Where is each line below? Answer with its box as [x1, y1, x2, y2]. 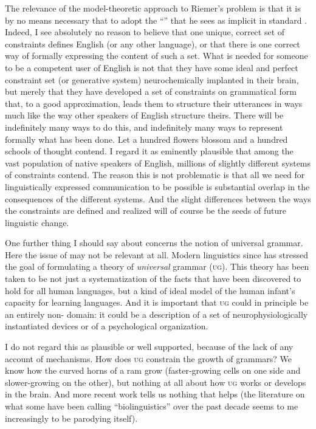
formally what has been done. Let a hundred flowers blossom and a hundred [5, 132, 288, 145]
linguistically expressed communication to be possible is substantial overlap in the [5, 180, 310, 193]
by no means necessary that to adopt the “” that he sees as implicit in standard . [5, 13, 307, 26]
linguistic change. [5, 216, 69, 228]
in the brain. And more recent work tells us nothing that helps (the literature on [5, 388, 305, 400]
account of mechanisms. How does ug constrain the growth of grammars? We [5, 352, 292, 365]
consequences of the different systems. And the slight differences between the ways [5, 192, 311, 205]
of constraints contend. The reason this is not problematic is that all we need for [5, 168, 305, 181]
